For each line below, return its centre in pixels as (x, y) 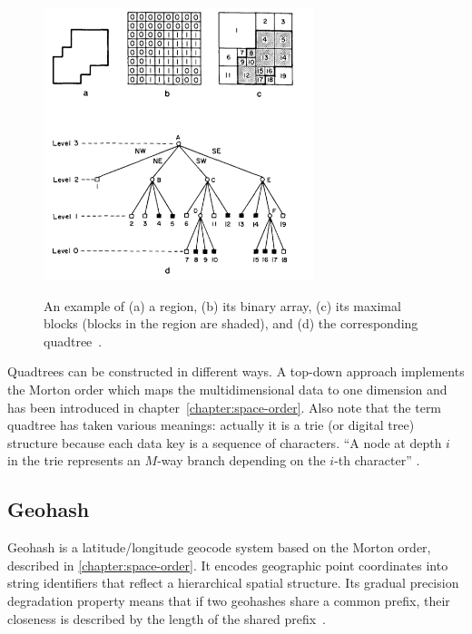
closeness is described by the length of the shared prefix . (167, 618)
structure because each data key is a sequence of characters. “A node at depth (225, 442)
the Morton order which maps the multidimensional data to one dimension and (227, 390)
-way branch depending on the (241, 460)
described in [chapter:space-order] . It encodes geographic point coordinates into (228, 565)
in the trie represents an (74, 460)
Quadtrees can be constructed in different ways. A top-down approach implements (236, 371)
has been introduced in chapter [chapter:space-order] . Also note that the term (225, 407)
